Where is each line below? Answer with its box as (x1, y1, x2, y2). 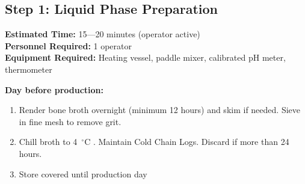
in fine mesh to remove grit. (19, 115, 122, 127)
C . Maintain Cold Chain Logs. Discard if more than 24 (84, 135, 289, 148)
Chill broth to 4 (19, 135, 78, 148)
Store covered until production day (19, 167, 147, 180)
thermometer (5, 63, 52, 75)
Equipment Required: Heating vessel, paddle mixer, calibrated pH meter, (5, 51, 286, 64)
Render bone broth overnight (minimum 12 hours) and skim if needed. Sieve (19, 103, 300, 116)
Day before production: (5, 83, 104, 96)
